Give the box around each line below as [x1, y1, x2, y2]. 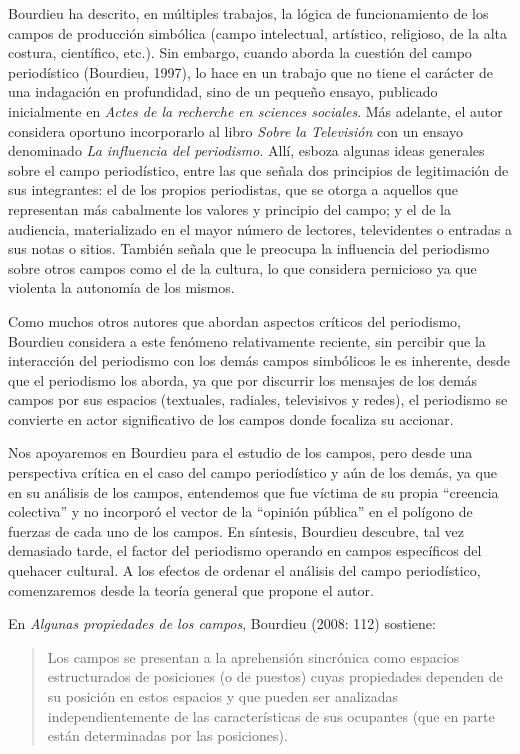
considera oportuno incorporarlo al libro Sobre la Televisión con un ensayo [8, 120, 464, 141]
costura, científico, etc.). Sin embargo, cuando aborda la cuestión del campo [8, 42, 472, 63]
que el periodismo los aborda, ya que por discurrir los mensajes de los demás [8, 369, 478, 390]
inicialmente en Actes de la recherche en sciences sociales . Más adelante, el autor [8, 100, 503, 121]
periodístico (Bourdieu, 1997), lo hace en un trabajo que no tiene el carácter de [8, 61, 494, 82]
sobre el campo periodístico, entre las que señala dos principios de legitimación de [8, 159, 509, 180]
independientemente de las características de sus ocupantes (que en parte [47, 705, 495, 726]
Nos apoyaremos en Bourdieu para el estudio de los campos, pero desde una [8, 442, 473, 463]
